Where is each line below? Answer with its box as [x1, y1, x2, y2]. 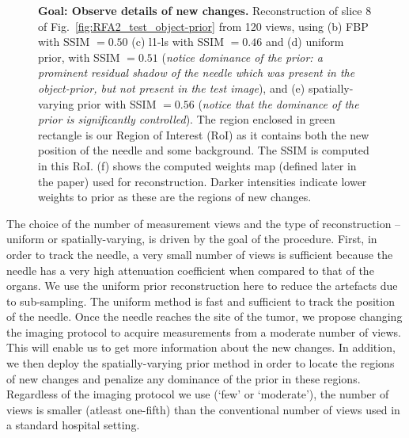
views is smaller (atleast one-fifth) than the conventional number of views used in [6, 401, 400, 417]
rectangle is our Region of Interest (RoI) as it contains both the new [38, 126, 369, 143]
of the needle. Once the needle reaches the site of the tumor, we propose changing [6, 308, 403, 325]
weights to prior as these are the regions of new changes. [38, 189, 312, 205]
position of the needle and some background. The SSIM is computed [38, 142, 369, 158]
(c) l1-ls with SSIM [131, 33, 224, 50]
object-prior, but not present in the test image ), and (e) [38, 79, 305, 96]
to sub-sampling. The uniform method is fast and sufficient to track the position [6, 292, 395, 309]
